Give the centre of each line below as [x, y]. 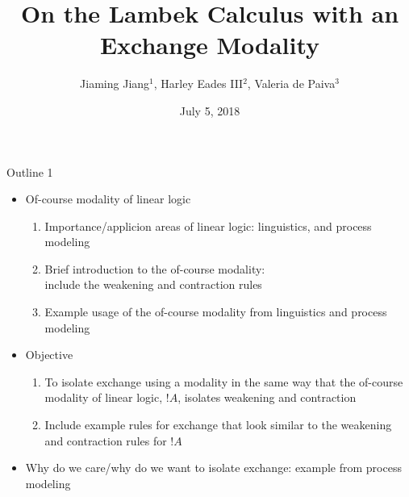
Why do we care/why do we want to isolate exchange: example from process [213, 468]
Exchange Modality [210, 45]
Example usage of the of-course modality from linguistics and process [216, 312]
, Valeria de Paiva [291, 84]
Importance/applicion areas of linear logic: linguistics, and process [208, 226]
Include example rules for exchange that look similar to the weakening [218, 425]
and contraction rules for [106, 440]
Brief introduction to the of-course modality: [155, 268]
